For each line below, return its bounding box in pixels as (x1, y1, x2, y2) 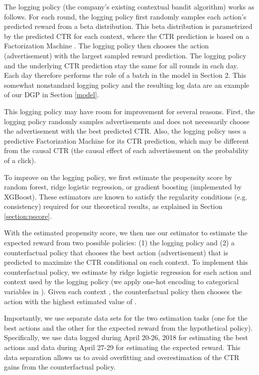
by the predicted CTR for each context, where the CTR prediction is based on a (4, 30, 250, 41)
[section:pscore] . (4, 210, 52, 221)
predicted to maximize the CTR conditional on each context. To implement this (4, 257, 248, 267)
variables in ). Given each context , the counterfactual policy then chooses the (4, 286, 242, 297)
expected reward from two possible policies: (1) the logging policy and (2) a (4, 237, 235, 248)
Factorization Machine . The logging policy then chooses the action (4, 40, 209, 51)
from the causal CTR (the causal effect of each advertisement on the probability (4, 145, 249, 156)
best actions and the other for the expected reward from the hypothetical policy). (4, 322, 253, 333)
